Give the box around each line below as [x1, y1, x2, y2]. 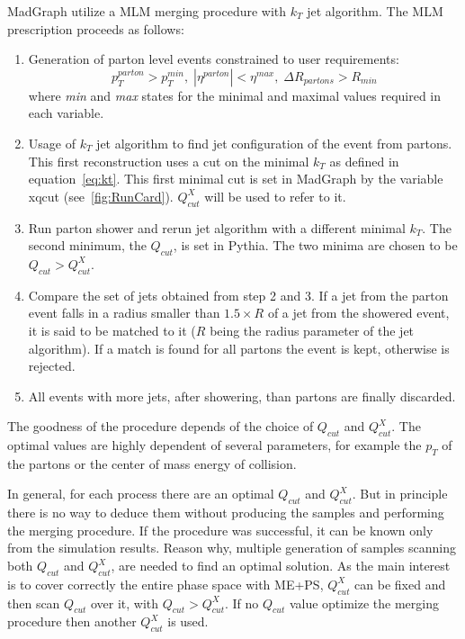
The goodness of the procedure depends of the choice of [7, 417, 314, 436]
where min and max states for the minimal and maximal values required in [28, 85, 442, 104]
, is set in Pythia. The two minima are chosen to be [173, 236, 458, 255]
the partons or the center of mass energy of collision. [7, 454, 297, 472]
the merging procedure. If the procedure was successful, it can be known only [7, 520, 434, 539]
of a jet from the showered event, [267, 303, 450, 322]
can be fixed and [354, 574, 446, 593]
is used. [167, 612, 209, 631]
